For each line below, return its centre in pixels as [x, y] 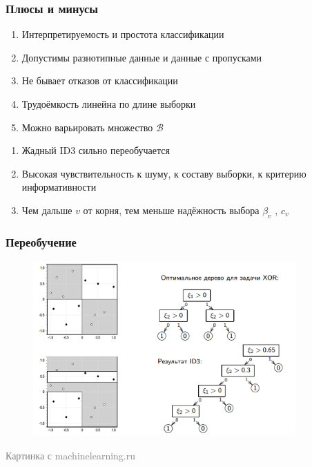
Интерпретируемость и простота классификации [123, 34]
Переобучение [41, 241]
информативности [59, 187]
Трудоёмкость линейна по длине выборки [109, 104]
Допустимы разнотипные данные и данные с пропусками [142, 57]
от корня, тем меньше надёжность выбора [171, 210]
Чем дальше [47, 210]
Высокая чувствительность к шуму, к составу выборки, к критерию [164, 173]
